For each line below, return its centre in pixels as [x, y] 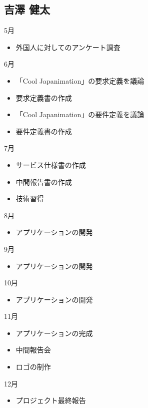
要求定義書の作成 [44, 97]
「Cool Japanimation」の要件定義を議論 [80, 114]
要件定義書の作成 [44, 131]
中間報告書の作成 [44, 181]
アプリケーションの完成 [54, 333]
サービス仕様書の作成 [51, 164]
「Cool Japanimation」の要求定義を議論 [80, 80]
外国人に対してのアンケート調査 [68, 47]
